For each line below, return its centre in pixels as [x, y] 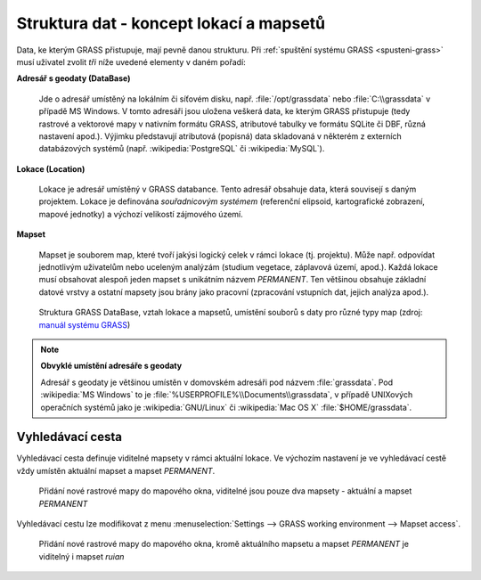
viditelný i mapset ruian [82, 556]
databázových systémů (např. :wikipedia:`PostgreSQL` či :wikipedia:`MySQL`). [182, 149]
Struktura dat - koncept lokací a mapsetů [171, 23]
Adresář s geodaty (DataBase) [73, 78]
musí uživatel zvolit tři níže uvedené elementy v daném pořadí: [131, 61]
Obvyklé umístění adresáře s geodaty [111, 366]
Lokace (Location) [51, 168]
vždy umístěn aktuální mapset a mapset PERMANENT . [116, 470]
